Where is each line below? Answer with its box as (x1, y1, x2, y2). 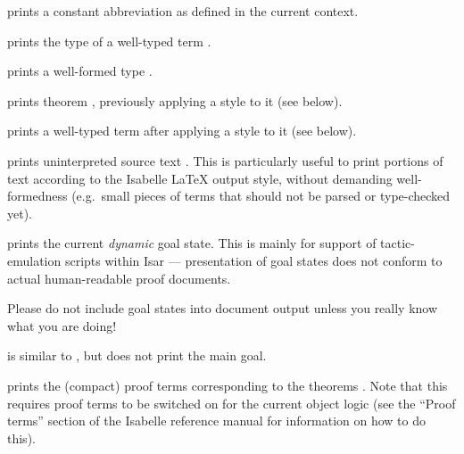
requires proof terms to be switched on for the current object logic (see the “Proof (7, 393, 456, 412)
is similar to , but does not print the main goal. (7, 346, 267, 365)
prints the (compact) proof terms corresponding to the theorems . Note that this (7, 376, 448, 394)
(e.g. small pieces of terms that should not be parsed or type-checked (71, 186, 451, 205)
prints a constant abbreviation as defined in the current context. (7, 2, 359, 20)
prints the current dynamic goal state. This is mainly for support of (7, 234, 377, 252)
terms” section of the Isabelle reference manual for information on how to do (7, 411, 427, 430)
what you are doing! (7, 316, 117, 334)
